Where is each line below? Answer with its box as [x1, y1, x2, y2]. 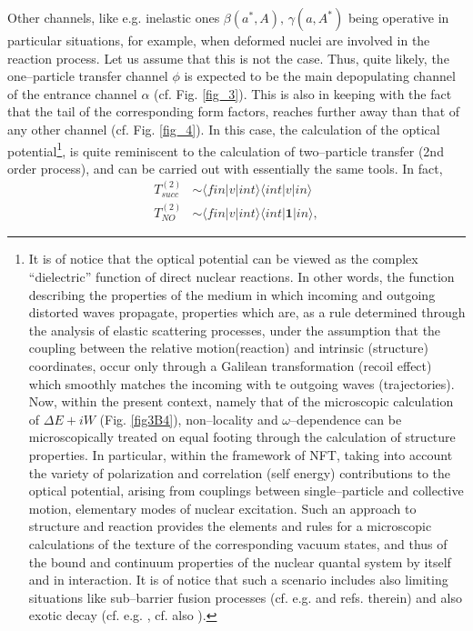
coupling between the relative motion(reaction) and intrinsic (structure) [28, 338, 428, 357]
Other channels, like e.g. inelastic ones [7, 8, 220, 26]
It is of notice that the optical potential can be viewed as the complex [28, 249, 418, 268]
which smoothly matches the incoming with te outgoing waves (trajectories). [28, 374, 455, 393]
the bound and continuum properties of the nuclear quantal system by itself [28, 552, 451, 571]
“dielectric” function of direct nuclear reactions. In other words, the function [28, 267, 455, 286]
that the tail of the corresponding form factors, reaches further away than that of [7, 102, 460, 121]
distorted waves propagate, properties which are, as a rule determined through [28, 303, 466, 322]
